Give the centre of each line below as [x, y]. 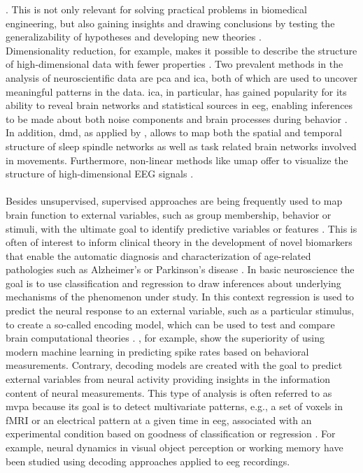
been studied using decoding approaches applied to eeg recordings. [148, 461]
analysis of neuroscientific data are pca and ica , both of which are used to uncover [181, 77]
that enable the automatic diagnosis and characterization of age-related [158, 255]
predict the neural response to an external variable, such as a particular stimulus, [180, 311]
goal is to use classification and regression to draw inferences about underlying [173, 283]
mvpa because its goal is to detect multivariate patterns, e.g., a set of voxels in [174, 406]
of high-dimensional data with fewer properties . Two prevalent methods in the [175, 64]
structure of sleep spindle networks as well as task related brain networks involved [181, 146]
